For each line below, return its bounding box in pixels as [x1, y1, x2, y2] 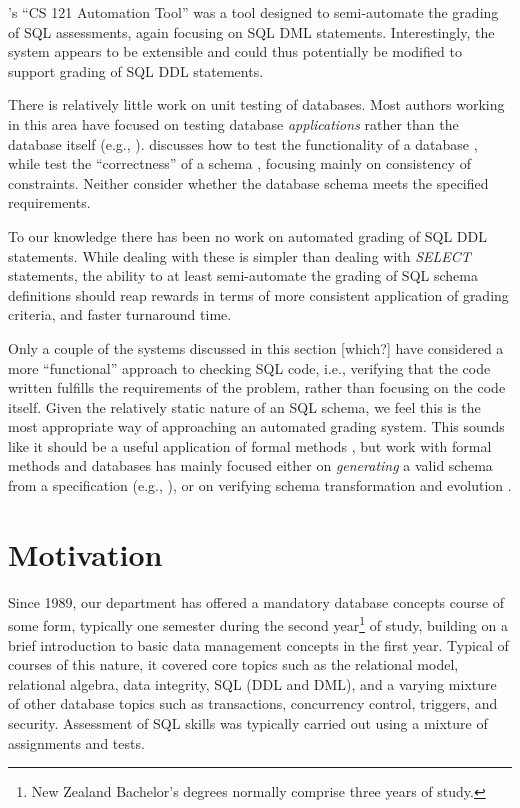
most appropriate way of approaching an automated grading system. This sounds [8, 416, 505, 437]
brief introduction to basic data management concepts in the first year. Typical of [8, 634, 509, 655]
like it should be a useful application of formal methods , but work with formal [8, 435, 492, 456]
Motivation [8, 533, 163, 574]
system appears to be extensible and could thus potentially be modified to [8, 41, 462, 62]
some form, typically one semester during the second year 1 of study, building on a [8, 612, 508, 636]
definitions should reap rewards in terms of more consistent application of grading [8, 284, 509, 305]
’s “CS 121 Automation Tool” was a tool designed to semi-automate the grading [8, 2, 499, 22]
